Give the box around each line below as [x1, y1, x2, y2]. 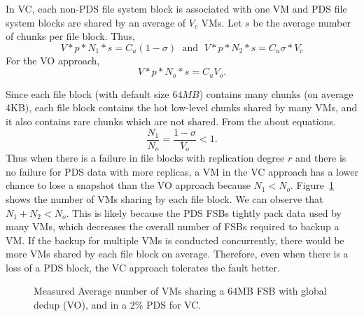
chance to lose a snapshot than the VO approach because [6, 178, 251, 192]
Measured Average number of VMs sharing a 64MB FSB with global [34, 283, 327, 298]
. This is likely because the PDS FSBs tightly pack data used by [66, 205, 342, 220]
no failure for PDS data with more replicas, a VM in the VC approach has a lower [6, 164, 358, 178]
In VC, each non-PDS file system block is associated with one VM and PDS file [6, 1, 347, 15]
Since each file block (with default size [6, 86, 169, 101]
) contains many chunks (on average [199, 86, 353, 101]
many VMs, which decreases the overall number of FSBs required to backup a [6, 219, 339, 234]
